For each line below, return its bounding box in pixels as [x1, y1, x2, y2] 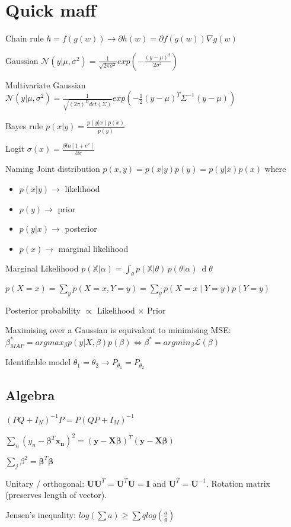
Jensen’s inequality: [5, 508, 76, 520]
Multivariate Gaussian [5, 78, 86, 91]
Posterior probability [5, 304, 81, 316]
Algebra [5, 385, 55, 404]
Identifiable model [5, 356, 71, 368]
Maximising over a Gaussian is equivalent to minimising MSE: [5, 324, 231, 336]
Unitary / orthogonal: [5, 477, 85, 489]
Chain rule [5, 32, 44, 44]
